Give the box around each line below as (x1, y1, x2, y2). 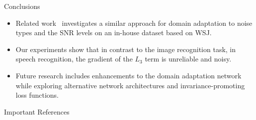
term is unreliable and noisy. (145, 54, 232, 64)
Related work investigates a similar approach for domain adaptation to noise (15, 17, 253, 28)
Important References (4, 106, 70, 117)
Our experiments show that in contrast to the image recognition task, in (15, 44, 236, 54)
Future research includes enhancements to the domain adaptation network (15, 70, 242, 80)
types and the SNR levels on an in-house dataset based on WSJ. (15, 27, 212, 38)
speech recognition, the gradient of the (15, 54, 133, 64)
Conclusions (4, 1, 40, 11)
